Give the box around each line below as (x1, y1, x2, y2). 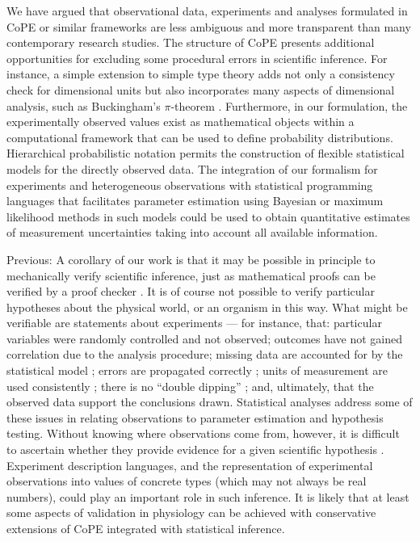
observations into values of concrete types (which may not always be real (6, 473, 367, 489)
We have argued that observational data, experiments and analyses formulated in (6, 2, 408, 19)
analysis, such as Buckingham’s (6, 97, 161, 114)
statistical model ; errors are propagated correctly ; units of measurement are (6, 362, 388, 379)
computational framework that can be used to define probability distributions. (6, 128, 393, 145)
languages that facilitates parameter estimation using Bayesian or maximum (6, 192, 384, 209)
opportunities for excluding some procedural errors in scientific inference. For (6, 49, 388, 66)
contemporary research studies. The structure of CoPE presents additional (6, 34, 375, 51)
